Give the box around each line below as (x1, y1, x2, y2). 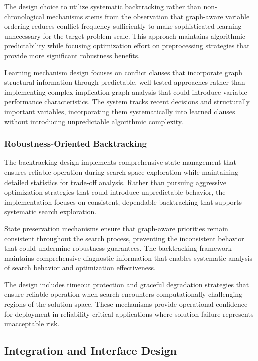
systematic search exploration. (4, 206, 97, 217)
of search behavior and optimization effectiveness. (4, 262, 156, 273)
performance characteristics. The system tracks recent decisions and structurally (4, 96, 250, 107)
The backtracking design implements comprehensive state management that (4, 157, 236, 167)
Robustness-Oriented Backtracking (4, 137, 147, 150)
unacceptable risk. (4, 318, 60, 329)
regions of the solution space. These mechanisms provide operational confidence (4, 299, 248, 309)
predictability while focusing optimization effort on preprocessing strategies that (4, 40, 250, 51)
